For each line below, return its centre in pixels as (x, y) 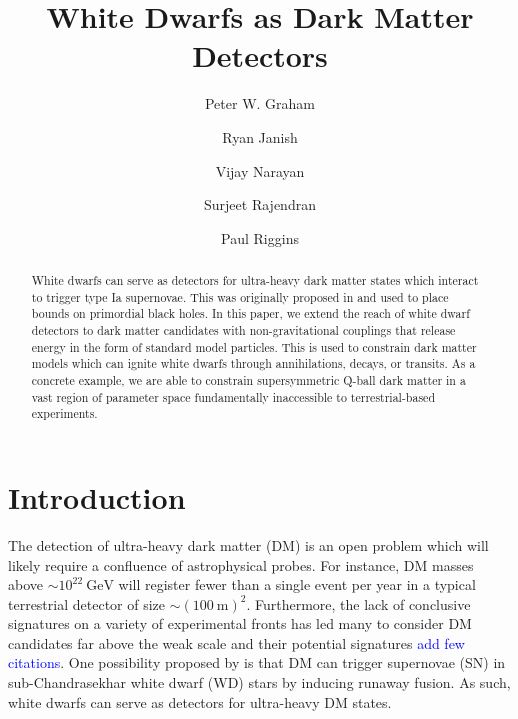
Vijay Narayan (260, 170)
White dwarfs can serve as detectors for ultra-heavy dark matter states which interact (255, 280)
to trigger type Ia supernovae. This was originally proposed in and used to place (240, 296)
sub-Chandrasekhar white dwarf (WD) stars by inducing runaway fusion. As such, (259, 682)
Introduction (97, 496)
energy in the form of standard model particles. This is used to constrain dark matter (254, 346)
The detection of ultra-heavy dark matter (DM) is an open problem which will (248, 544)
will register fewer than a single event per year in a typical (297, 584)
